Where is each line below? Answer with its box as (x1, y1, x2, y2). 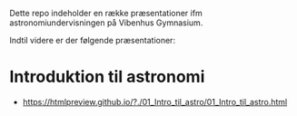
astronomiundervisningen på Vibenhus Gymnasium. (9, 17, 203, 28)
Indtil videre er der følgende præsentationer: (9, 35, 175, 45)
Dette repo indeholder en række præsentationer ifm (9, 8, 203, 18)
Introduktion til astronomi (9, 67, 205, 87)
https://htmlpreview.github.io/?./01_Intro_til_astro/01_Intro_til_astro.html (22, 96, 288, 107)
